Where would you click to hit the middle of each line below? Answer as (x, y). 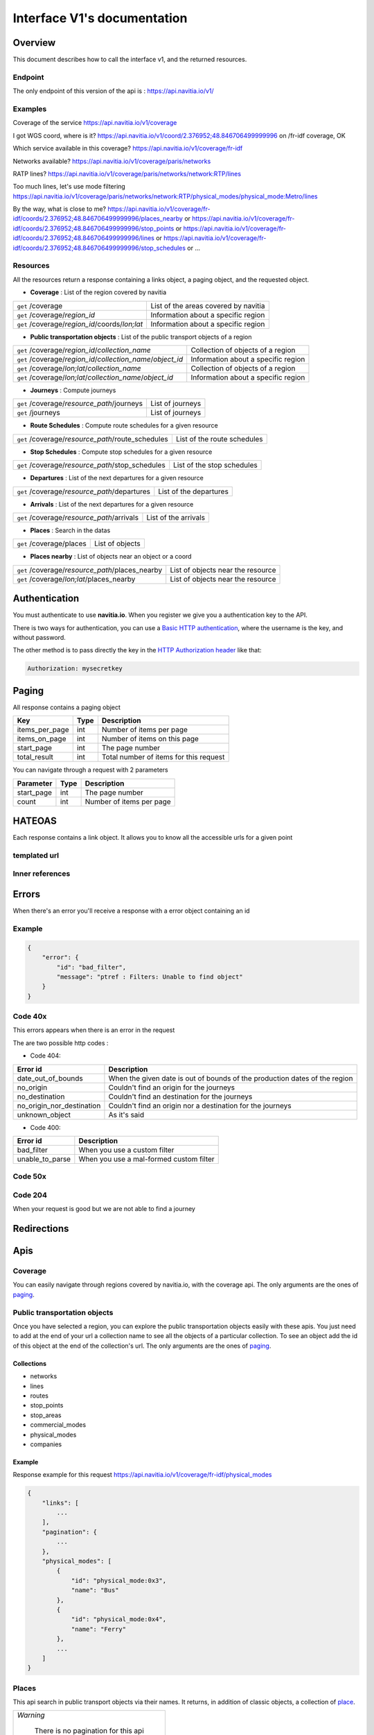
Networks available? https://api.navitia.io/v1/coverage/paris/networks (112, 161)
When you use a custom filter (126, 1150)
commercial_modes (58, 1425)
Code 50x (29, 1176)
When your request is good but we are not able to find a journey (104, 1209)
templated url (36, 855)
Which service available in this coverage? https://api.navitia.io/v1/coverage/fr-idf (128, 149)
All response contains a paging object (67, 707)
